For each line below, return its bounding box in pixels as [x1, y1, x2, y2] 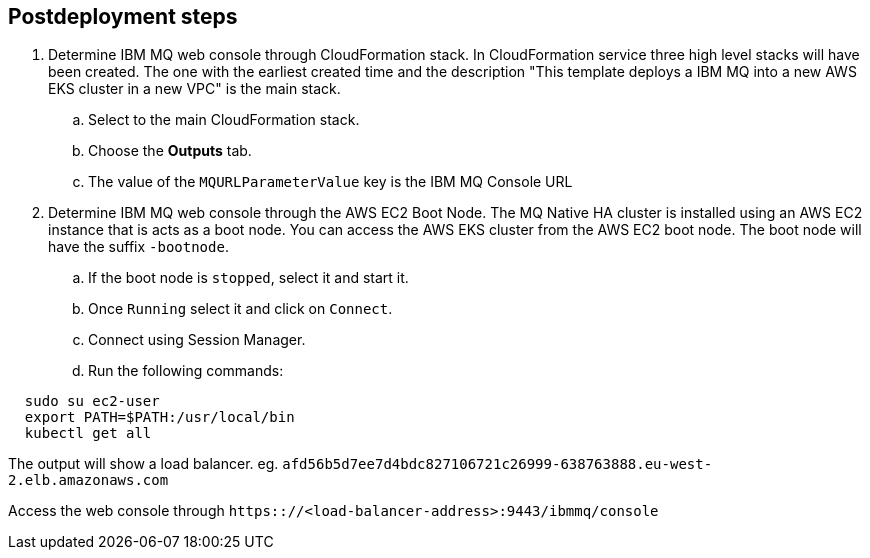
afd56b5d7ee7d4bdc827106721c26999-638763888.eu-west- [282, 456, 713, 473]
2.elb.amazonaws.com [8, 472, 169, 489]
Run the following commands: [88, 362, 284, 380]
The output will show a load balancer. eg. [8, 455, 279, 473]
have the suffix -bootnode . [48, 238, 229, 256]
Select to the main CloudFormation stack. [88, 111, 360, 129]
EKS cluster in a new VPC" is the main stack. [48, 80, 341, 98]
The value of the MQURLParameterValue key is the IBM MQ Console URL [88, 173, 573, 191]
